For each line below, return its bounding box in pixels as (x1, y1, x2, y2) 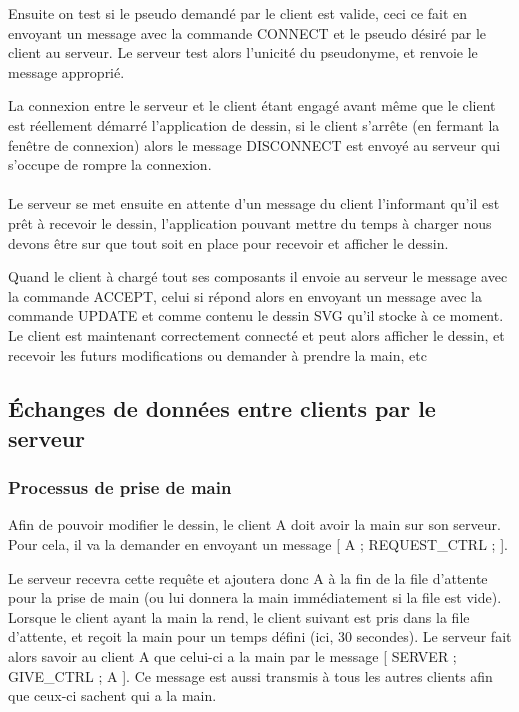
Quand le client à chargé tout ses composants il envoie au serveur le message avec (8, 266, 508, 287)
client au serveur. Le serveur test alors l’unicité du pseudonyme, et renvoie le (8, 42, 478, 63)
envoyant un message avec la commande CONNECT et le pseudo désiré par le (8, 22, 487, 43)
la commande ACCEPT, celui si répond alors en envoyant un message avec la (8, 285, 482, 306)
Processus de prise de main (8, 475, 232, 500)
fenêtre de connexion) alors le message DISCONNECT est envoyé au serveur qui (8, 134, 501, 155)
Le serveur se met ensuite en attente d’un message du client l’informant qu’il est (8, 193, 500, 214)
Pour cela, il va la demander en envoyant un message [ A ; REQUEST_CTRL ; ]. (8, 534, 508, 555)
